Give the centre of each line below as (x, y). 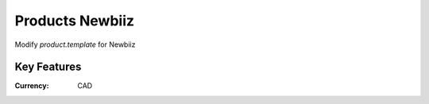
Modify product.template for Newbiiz (75, 44)
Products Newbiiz (75, 21)
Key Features (48, 67)
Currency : (32, 86)
